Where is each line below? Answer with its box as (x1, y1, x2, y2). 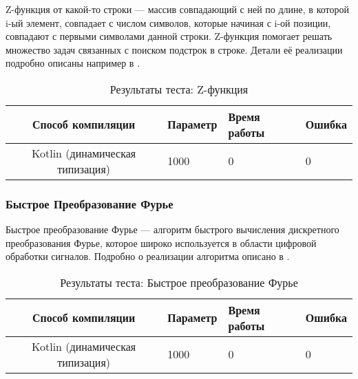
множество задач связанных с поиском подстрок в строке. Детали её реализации (6, 42, 343, 56)
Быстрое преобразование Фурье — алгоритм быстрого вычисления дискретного (6, 222, 339, 237)
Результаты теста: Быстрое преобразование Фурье (60, 274, 298, 290)
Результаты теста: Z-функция (109, 80, 249, 97)
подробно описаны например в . (6, 56, 140, 70)
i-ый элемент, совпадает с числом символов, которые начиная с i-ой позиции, (6, 15, 331, 30)
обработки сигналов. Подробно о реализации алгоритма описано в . (6, 249, 290, 263)
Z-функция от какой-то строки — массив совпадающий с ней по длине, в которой (6, 2, 349, 16)
